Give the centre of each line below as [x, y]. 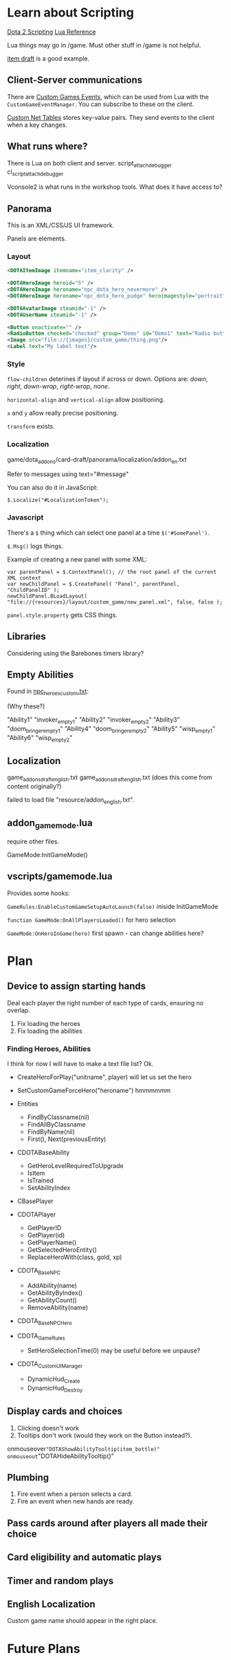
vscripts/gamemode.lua [60, 877]
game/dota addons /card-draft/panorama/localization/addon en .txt [97, 460]
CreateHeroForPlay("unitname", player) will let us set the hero [104, 1077]
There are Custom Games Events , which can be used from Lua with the [108, 96]
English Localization [51, 1604]
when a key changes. [37, 125]
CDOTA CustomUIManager [50, 1365]
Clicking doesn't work [48, 1428]
